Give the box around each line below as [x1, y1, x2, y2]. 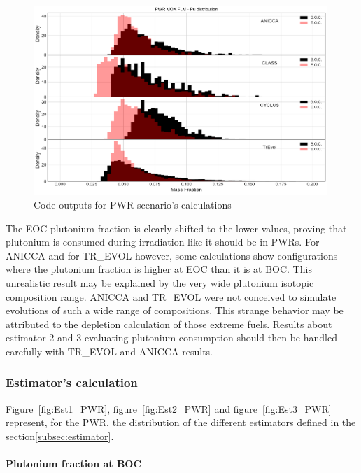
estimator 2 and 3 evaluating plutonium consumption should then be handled [6, 330, 337, 345]
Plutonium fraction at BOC [6, 456, 142, 471]
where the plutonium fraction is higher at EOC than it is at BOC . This [6, 262, 312, 276]
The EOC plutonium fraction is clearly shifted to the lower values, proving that [6, 220, 347, 235]
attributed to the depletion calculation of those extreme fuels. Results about [6, 316, 332, 331]
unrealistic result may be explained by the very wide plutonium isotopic [6, 275, 314, 290]
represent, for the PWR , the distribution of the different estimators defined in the [6, 415, 356, 430]
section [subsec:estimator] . [6, 428, 114, 443]
